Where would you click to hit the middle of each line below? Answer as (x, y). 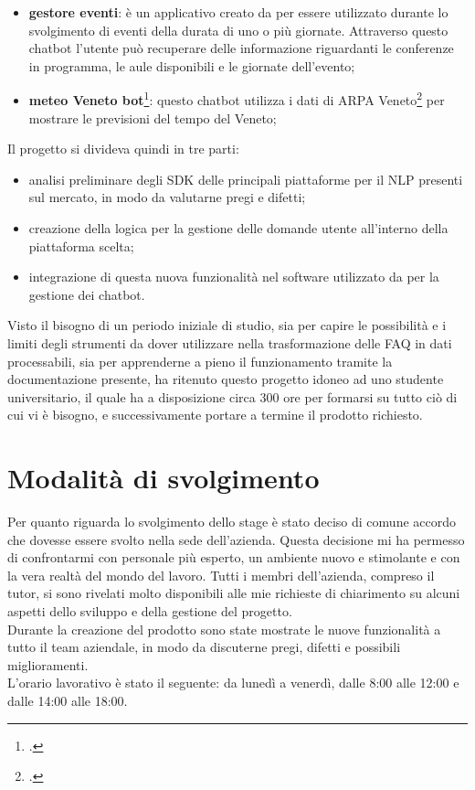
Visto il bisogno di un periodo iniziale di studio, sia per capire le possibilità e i (227, 325)
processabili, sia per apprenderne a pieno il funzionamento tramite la (200, 361)
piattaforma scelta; (81, 246)
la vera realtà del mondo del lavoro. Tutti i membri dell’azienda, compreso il (221, 575)
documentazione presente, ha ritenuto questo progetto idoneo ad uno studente (226, 379)
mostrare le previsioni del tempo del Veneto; (153, 117)
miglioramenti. (48, 664)
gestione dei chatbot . (87, 294)
